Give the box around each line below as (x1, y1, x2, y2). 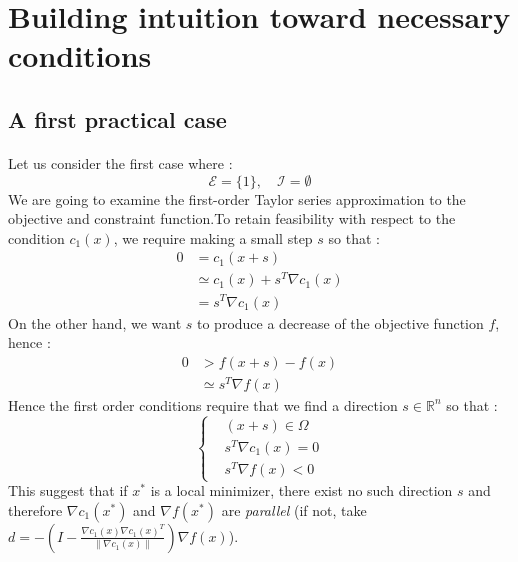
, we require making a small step (113, 227, 313, 248)
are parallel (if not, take (221, 499, 367, 520)
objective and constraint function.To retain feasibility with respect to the (8, 208, 456, 229)
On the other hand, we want (8, 312, 182, 333)
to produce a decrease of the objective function (197, 312, 484, 333)
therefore (8, 499, 63, 520)
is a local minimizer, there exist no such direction (150, 480, 453, 501)
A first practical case (8, 103, 227, 134)
